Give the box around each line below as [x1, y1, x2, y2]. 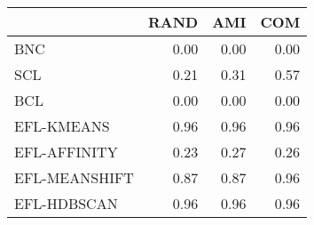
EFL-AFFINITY [14, 141, 118, 162]
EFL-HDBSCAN [14, 193, 118, 213]
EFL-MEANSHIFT [14, 167, 134, 188]
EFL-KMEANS [14, 116, 110, 136]
